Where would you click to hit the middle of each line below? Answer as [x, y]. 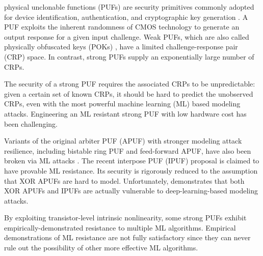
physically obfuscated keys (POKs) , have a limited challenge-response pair [121, 47]
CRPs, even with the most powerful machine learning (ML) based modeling [122, 104]
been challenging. [31, 123]
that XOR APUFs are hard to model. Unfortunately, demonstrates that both [124, 180]
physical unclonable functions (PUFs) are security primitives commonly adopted [129, 7]
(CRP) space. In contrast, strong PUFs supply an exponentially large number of [129, 56]
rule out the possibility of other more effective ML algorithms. [101, 248]
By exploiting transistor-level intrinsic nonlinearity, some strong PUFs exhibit [125, 218]
